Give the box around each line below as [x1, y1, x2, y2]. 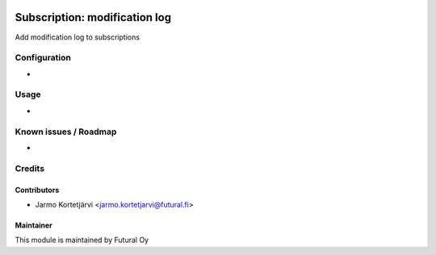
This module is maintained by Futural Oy [15, 235, 149, 245]
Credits [15, 162, 44, 173]
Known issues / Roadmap [15, 126, 117, 137]
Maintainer [15, 220, 52, 230]
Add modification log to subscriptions [15, 32, 140, 42]
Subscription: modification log [15, 10, 172, 24]
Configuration [15, 52, 72, 64]
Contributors [15, 185, 60, 194]
